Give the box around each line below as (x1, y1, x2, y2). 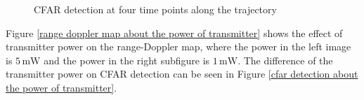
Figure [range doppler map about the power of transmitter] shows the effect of (6, 25, 343, 40)
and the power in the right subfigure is (44, 52, 210, 67)
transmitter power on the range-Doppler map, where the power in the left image (6, 39, 351, 54)
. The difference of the (238, 52, 333, 67)
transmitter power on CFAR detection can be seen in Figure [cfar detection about (6, 66, 358, 81)
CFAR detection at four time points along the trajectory (34, 2, 277, 16)
